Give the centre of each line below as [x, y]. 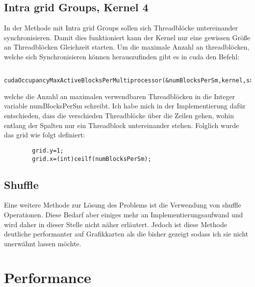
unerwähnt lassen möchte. [43, 243]
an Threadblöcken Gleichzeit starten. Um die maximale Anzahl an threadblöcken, [127, 47]
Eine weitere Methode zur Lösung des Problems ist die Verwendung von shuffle [123, 205]
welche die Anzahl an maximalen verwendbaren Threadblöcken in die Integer [120, 96]
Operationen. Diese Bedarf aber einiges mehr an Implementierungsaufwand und [124, 214]
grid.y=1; [48, 150]
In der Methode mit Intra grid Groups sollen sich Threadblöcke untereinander [121, 28]
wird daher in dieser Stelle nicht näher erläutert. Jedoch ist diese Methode [115, 224]
